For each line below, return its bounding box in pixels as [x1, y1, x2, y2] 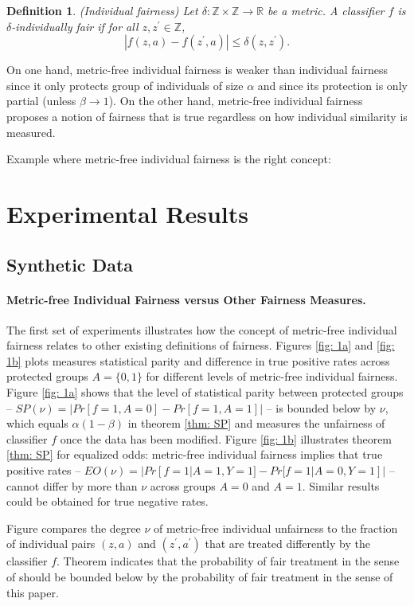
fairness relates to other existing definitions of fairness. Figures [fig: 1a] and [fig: [6, 337, 395, 354]
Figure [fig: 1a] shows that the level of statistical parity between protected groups [6, 384, 404, 401]
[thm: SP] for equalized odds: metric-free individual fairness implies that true [6, 446, 383, 463]
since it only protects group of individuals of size [6, 76, 244, 93]
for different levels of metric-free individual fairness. [146, 368, 398, 385]
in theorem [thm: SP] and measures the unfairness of [127, 415, 385, 432]
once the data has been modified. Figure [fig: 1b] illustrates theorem [60, 430, 393, 447]
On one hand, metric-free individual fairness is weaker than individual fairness [6, 61, 388, 78]
